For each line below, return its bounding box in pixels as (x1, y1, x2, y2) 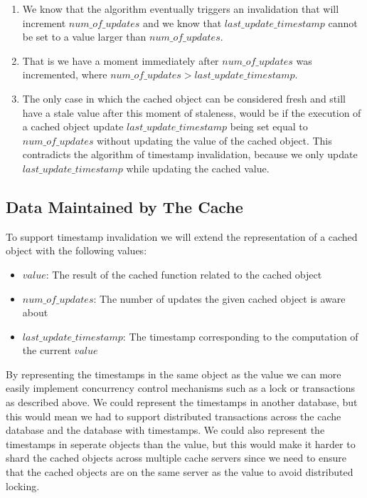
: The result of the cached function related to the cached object (46, 266, 322, 281)
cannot (328, 15, 358, 30)
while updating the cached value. (126, 160, 270, 175)
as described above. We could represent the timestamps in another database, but (6, 395, 358, 410)
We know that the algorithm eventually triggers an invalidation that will (22, 1, 339, 16)
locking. (6, 478, 40, 493)
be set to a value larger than (22, 29, 147, 44)
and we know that (143, 15, 222, 30)
